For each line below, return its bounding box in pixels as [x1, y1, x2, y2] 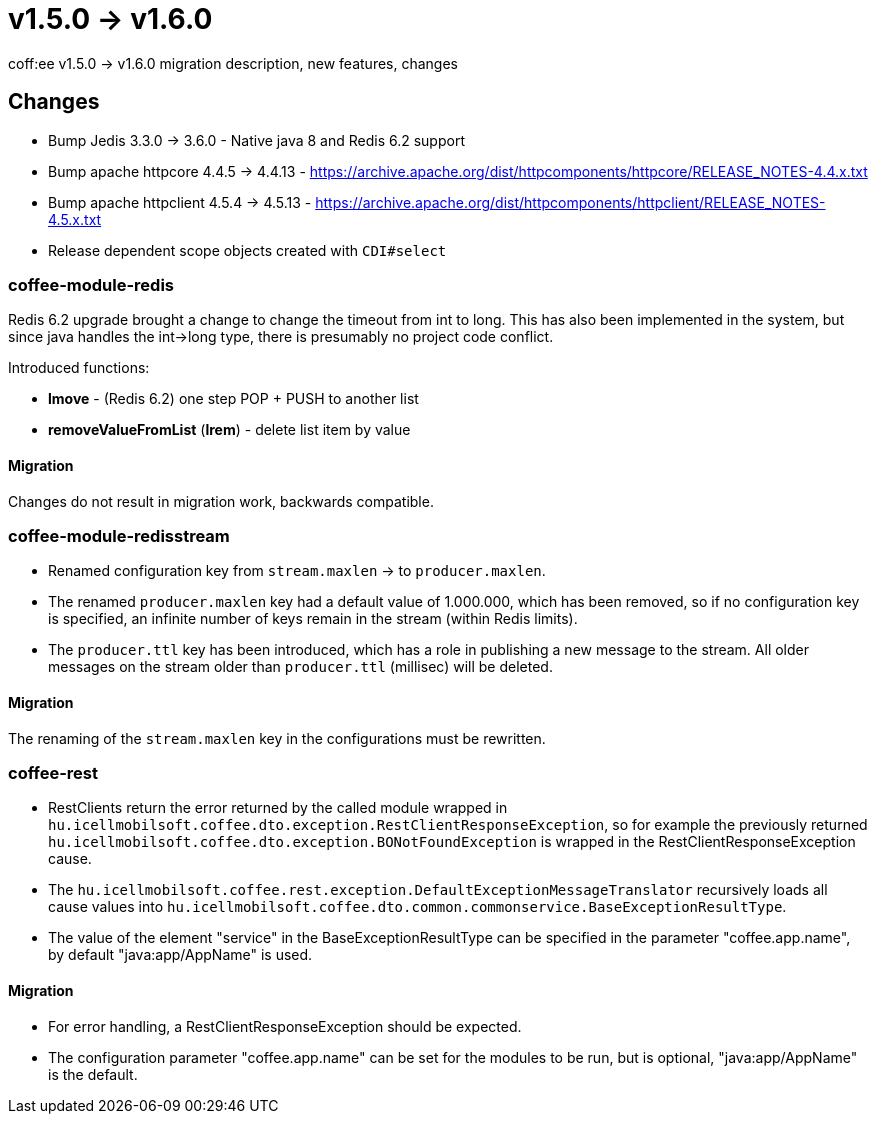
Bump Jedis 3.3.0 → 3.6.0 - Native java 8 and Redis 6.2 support [48, 131, 465, 149]
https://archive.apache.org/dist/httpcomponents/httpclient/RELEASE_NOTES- [315, 193, 826, 211]
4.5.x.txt [48, 210, 102, 228]
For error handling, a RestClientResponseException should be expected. [48, 1017, 522, 1035]
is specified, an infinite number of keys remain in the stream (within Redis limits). [48, 610, 578, 628]
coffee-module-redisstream [8, 525, 230, 546]
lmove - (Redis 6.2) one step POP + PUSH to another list [48, 390, 419, 408]
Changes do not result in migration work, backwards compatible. [8, 492, 434, 510]
